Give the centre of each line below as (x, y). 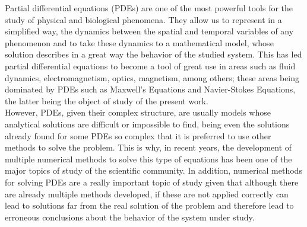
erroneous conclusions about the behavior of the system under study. (130, 217)
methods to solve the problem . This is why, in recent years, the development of (148, 147)
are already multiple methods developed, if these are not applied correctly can (147, 194)
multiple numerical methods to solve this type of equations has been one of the (148, 159)
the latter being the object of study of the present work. (107, 100)
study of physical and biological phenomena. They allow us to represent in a (143, 19)
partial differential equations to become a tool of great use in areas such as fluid (150, 65)
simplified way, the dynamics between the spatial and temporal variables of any (149, 31)
